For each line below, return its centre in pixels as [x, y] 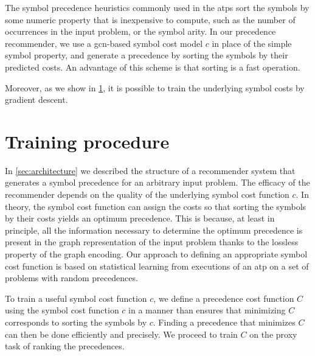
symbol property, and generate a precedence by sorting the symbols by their [147, 55]
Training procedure [87, 141]
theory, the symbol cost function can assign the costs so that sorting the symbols [156, 206]
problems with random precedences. [71, 278]
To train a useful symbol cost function [76, 298]
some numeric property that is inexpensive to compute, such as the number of [150, 19]
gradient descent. [36, 99]
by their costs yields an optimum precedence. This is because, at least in [140, 218]
